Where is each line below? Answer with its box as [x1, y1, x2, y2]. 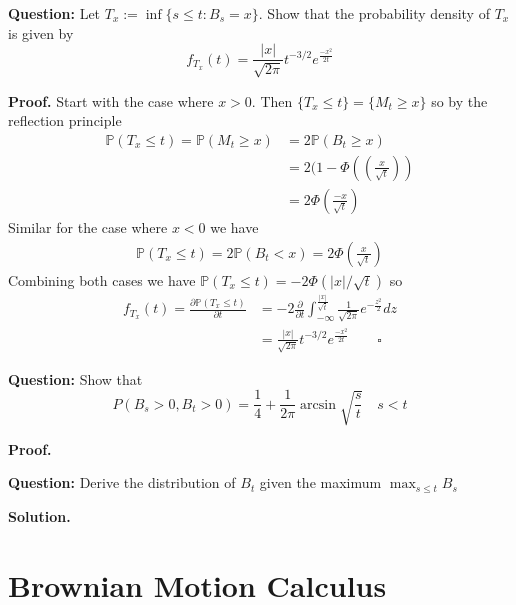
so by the [431, 90, 488, 111]
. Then [251, 90, 293, 111]
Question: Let [8, 3, 101, 23]
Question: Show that [8, 368, 143, 389]
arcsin [300, 397, 337, 412]
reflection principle [8, 110, 122, 131]
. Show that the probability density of [258, 3, 490, 23]
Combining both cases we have [8, 269, 196, 290]
